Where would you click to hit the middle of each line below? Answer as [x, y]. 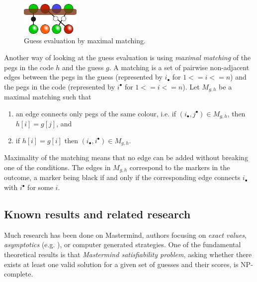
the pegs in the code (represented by [60, 86]
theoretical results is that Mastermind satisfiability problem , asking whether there [128, 254]
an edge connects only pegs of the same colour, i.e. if [96, 113]
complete [18, 274]
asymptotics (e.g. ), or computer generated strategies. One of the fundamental [123, 244]
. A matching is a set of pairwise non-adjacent [179, 67]
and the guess [83, 67]
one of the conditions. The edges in [57, 167]
